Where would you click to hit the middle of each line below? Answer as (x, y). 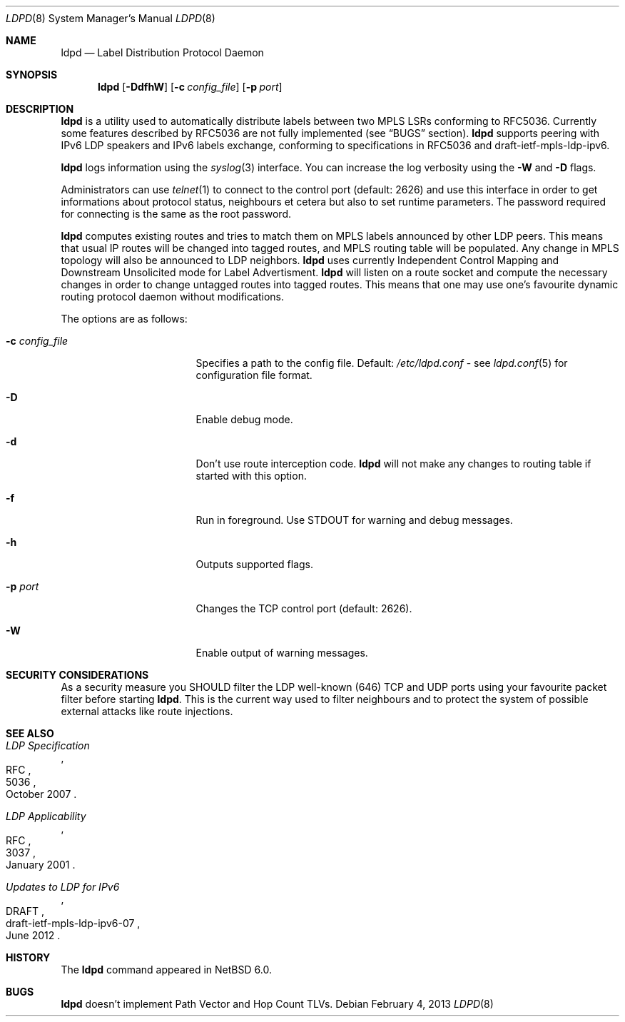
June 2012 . (33, 935)
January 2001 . (41, 865)
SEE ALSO (30, 733)
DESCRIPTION (40, 109)
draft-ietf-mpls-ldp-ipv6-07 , (73, 923)
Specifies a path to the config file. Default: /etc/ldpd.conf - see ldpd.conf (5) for (382, 363)
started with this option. (251, 476)
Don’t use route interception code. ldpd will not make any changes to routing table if (393, 464)
